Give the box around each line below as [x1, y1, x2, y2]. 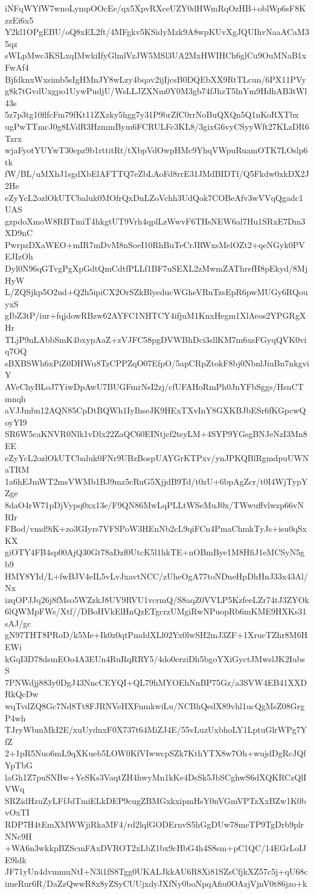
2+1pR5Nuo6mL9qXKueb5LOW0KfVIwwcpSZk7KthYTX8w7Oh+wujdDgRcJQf [5, 747, 306, 759]
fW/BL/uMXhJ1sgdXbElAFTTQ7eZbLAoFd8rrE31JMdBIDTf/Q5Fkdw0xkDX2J [5, 167, 309, 180]
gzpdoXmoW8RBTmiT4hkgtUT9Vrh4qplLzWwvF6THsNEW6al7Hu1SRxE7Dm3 [5, 214, 306, 227]
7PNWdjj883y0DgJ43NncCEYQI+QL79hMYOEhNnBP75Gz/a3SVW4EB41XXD [5, 675, 307, 688]
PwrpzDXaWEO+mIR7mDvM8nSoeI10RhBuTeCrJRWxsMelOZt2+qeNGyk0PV [5, 238, 305, 251]
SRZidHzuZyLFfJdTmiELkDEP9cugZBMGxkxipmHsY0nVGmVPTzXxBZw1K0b [5, 794, 306, 806]
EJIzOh [5, 250, 33, 263]
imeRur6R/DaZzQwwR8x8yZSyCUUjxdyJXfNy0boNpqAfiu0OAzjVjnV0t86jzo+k [5, 876, 307, 889]
